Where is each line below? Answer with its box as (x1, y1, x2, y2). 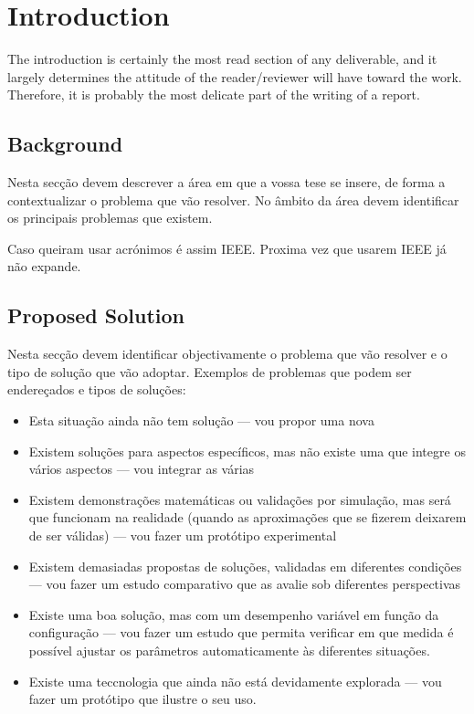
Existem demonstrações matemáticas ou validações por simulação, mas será (28, 489, 451, 509)
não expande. (7, 257, 81, 276)
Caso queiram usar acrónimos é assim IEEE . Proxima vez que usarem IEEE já (7, 238, 447, 257)
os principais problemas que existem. (7, 208, 213, 227)
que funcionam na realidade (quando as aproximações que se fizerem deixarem (28, 508, 467, 527)
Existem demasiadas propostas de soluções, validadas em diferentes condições (28, 556, 462, 575)
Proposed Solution (7, 301, 184, 330)
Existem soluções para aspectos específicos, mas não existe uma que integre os (28, 441, 466, 460)
